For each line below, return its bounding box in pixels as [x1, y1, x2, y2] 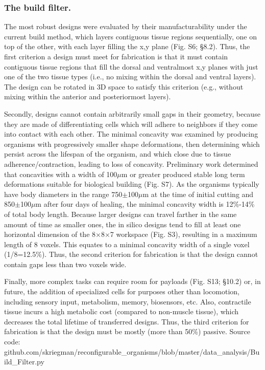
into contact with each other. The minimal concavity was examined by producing [4, 128, 258, 139]
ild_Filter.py [4, 356, 44, 367]
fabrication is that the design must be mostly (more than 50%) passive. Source [4, 326, 251, 337]
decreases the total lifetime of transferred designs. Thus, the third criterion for [4, 316, 249, 327]
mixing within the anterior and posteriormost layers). [4, 91, 171, 102]
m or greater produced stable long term [121, 168, 245, 179]
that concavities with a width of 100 [4, 168, 117, 179]
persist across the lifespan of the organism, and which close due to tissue [4, 148, 231, 159]
